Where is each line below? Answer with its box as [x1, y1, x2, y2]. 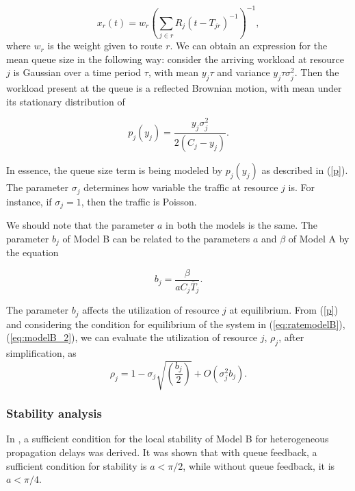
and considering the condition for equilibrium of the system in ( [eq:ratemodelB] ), [6, 316, 345, 331]
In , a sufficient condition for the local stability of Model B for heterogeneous [6, 431, 329, 446]
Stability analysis [6, 405, 102, 422]
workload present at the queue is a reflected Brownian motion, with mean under [6, 81, 342, 95]
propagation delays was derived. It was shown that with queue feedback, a [6, 445, 317, 459]
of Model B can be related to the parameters [62, 231, 250, 245]
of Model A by [288, 231, 350, 245]
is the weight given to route [47, 38, 163, 53]
